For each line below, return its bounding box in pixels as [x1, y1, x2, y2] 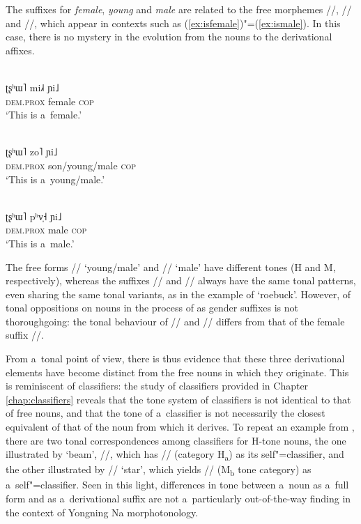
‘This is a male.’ [6, 236, 75, 250]
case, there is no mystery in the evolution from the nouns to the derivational [6, 29, 332, 44]
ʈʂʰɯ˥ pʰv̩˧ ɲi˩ [6, 208, 62, 223]
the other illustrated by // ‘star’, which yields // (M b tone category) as [6, 462, 312, 479]
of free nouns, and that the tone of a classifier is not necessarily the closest [6, 406, 325, 420]
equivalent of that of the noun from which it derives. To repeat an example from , [6, 419, 355, 434]
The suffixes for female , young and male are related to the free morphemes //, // [6, 2, 352, 16]
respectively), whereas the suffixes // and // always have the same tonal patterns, [6, 273, 356, 288]
